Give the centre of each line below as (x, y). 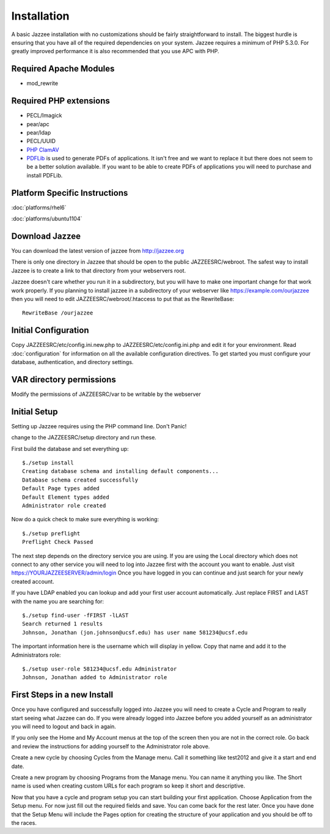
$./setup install (48, 463)
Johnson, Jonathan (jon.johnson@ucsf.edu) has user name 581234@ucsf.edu (135, 632)
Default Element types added (66, 497)
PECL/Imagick (44, 116)
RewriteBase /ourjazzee (58, 313)
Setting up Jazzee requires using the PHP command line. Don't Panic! (99, 426)
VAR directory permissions (64, 379)
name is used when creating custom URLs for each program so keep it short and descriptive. (128, 786)
